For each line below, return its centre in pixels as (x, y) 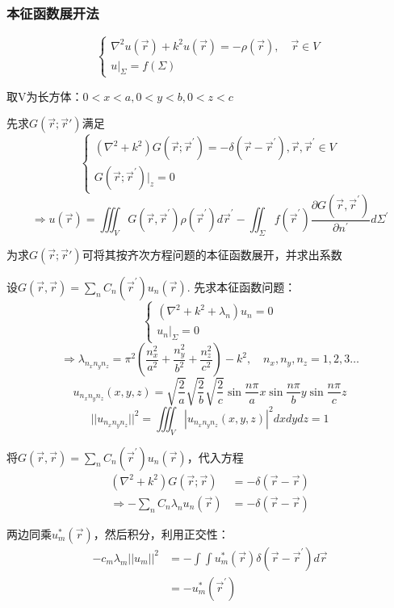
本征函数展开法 (53, 13)
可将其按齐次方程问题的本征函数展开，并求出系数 (212, 254)
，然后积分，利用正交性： (161, 533)
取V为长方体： (45, 96)
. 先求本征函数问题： (241, 286)
